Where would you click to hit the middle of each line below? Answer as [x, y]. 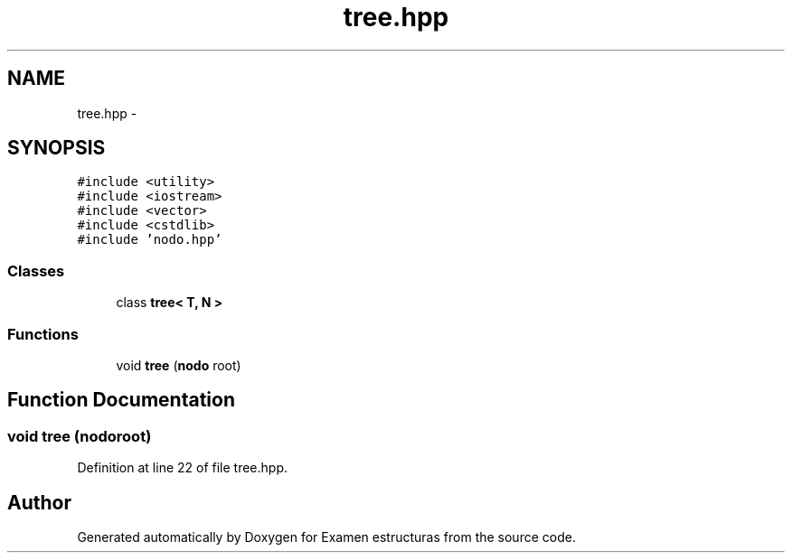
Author [39, 502]
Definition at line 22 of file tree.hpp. [183, 468]
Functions [43, 334]
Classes [36, 271]
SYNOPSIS [57, 148]
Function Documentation [121, 400]
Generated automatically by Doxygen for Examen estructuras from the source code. [326, 537]
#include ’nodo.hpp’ [150, 240]
